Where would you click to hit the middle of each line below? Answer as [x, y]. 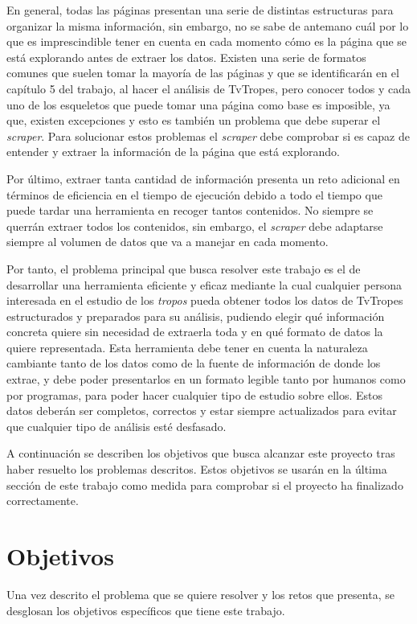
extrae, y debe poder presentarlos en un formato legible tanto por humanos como [206, 379]
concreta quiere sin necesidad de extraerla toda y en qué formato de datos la [195, 332]
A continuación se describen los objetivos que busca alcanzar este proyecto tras [201, 453]
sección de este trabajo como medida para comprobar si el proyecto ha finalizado [205, 484]
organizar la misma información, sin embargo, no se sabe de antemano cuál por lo [208, 25]
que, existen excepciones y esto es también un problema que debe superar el [194, 120]
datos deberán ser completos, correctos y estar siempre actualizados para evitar [202, 411]
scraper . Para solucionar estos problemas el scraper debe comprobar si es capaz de [208, 135]
